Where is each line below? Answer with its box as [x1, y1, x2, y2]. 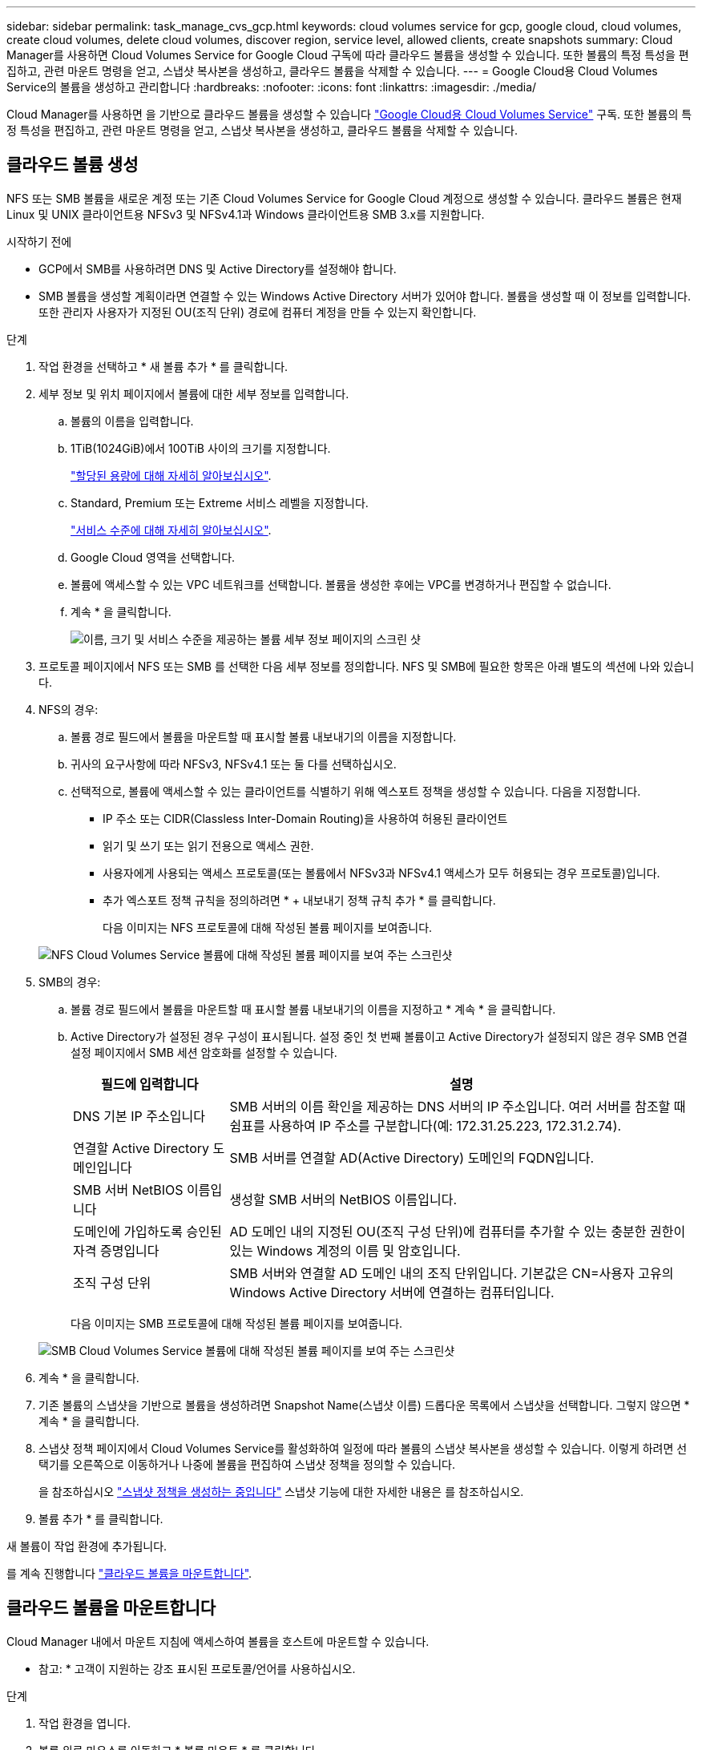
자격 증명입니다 [73, 1242, 159, 1259]
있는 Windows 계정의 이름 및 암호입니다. [229, 1242, 461, 1259]
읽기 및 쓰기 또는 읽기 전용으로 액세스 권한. [103, 838, 314, 853]
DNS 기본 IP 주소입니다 [73, 1107, 205, 1124]
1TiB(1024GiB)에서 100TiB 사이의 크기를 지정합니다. [71, 441, 331, 455]
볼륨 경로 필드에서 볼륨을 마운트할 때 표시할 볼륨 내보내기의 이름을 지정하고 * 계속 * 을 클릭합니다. [71, 1002, 556, 1016]
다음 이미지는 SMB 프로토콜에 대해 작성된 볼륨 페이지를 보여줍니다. [71, 1316, 403, 1330]
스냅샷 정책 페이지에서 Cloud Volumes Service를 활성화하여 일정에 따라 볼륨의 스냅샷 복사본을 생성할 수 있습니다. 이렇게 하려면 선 [38, 1441, 688, 1455]
